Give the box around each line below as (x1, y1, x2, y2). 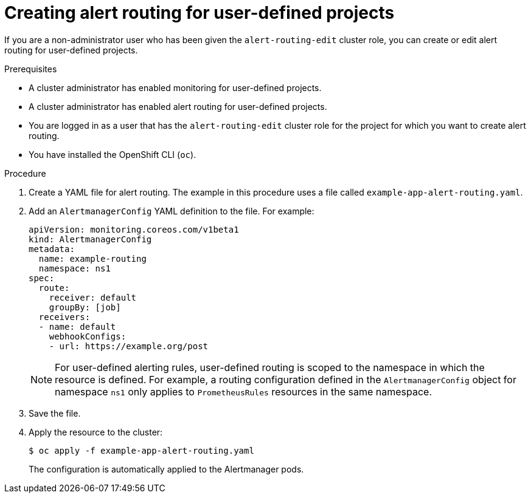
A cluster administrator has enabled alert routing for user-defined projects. (29, 101, 327, 112)
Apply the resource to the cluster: (29, 426, 163, 437)
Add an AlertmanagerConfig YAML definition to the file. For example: (29, 205, 314, 216)
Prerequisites (4, 63, 57, 74)
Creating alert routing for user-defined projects (4, 2, 395, 23)
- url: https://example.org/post (49, 341, 209, 351)
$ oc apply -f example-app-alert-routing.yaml (29, 445, 254, 455)
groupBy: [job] (49, 302, 121, 312)
